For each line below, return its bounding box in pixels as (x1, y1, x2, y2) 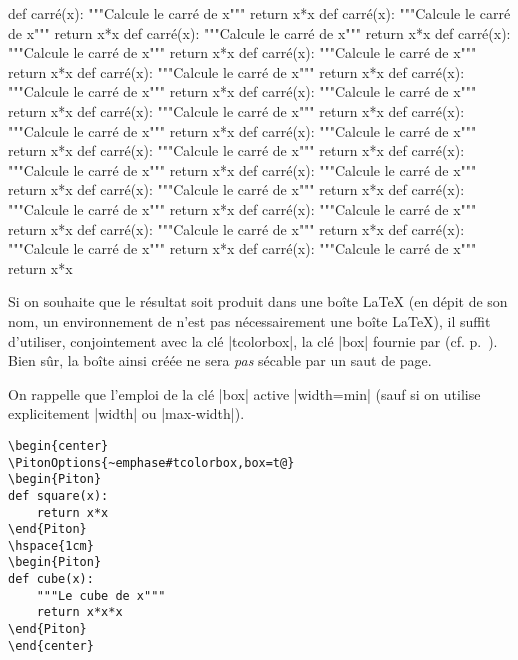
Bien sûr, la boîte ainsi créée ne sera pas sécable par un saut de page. (8, 350, 432, 371)
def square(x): (8, 488, 109, 503)
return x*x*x (36, 605, 123, 620)
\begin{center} (8, 438, 109, 453)
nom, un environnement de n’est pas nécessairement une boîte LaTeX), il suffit (8, 310, 491, 331)
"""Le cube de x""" (36, 588, 166, 603)
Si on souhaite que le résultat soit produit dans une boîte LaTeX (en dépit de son (8, 291, 508, 312)
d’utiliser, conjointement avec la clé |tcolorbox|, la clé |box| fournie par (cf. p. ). (8, 330, 498, 351)
